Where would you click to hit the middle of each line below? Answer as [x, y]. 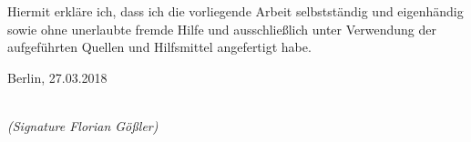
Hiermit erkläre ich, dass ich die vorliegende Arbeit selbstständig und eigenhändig [235, 11]
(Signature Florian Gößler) [83, 125]
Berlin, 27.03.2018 [57, 77]
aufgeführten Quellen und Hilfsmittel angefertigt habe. [159, 47]
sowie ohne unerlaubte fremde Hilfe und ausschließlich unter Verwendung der [222, 29]
